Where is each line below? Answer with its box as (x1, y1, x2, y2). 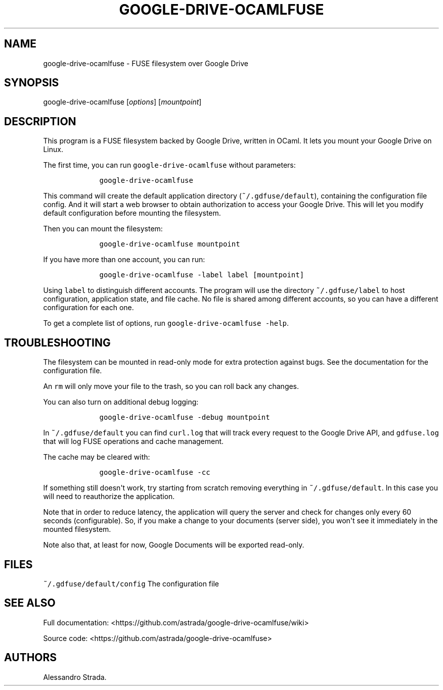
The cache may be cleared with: (43, 453, 150, 462)
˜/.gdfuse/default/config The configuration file (43, 579, 219, 588)
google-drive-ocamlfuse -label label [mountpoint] (99, 271, 304, 279)
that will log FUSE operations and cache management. (43, 437, 224, 446)
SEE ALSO (4, 597, 56, 610)
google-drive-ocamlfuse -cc (99, 468, 210, 477)
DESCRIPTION (4, 115, 76, 128)
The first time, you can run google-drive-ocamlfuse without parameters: (43, 161, 296, 170)
